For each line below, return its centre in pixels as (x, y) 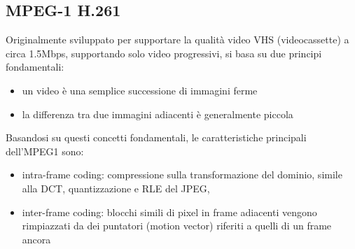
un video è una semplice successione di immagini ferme (140, 90)
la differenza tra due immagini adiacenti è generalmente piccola (158, 114)
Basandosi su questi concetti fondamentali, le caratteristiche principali (156, 137)
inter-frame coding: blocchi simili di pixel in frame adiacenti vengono (169, 212)
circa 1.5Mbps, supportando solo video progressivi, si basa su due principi (164, 53)
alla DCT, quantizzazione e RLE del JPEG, (116, 188)
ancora (36, 239)
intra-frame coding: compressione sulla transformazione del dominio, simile (182, 175)
